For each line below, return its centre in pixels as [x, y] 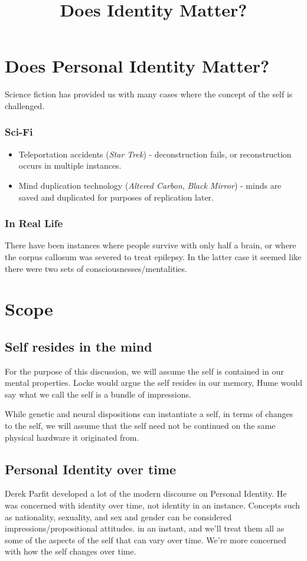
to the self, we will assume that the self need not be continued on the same [140, 426]
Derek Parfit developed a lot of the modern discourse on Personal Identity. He [146, 493]
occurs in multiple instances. [70, 165]
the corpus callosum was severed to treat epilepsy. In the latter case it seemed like [153, 256]
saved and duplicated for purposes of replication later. [116, 197]
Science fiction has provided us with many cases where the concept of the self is [149, 94]
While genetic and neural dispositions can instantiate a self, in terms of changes [149, 414]
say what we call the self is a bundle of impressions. [98, 394]
